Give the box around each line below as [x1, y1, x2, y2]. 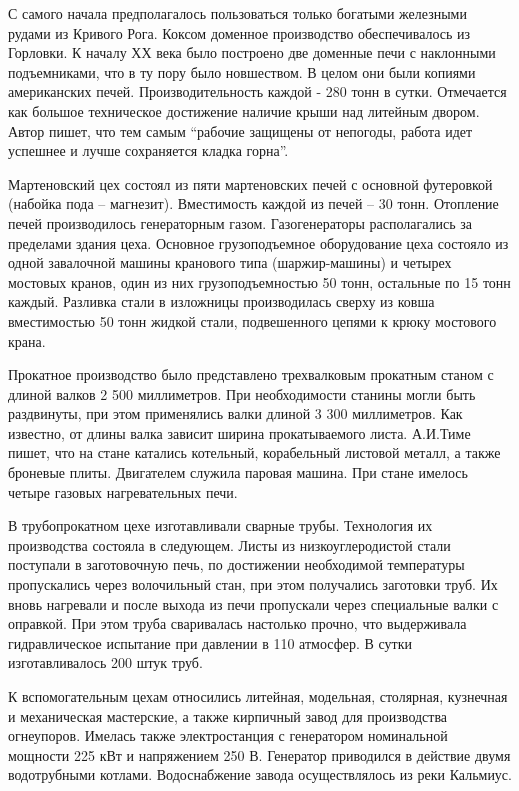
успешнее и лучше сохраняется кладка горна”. [8, 140, 289, 161]
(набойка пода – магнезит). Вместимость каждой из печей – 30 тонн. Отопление [8, 193, 499, 214]
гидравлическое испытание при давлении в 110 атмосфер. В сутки [8, 632, 412, 653]
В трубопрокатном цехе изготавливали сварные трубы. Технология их [8, 515, 433, 536]
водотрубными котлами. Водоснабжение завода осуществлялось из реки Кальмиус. [8, 764, 512, 785]
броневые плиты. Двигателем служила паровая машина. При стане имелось [8, 462, 468, 483]
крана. [8, 330, 46, 351]
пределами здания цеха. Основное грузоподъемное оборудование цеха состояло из [8, 232, 509, 253]
